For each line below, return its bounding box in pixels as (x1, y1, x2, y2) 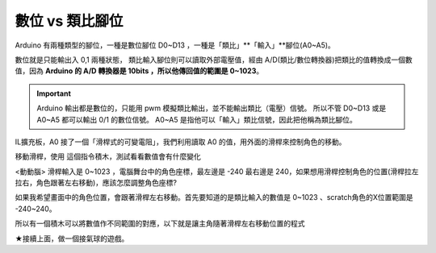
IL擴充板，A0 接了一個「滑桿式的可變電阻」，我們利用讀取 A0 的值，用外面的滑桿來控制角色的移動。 (15, 137, 346, 147)
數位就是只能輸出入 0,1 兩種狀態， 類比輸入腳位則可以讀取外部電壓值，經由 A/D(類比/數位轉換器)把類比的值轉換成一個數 (15, 55, 413, 64)
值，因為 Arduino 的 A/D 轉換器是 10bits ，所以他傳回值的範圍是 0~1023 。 (15, 66, 264, 76)
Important (36, 89, 72, 98)
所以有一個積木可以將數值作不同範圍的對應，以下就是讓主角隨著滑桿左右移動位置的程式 (15, 218, 305, 229)
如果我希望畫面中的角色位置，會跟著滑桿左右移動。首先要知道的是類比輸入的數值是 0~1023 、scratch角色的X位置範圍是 (15, 193, 413, 202)
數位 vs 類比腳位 (15, 12, 124, 30)
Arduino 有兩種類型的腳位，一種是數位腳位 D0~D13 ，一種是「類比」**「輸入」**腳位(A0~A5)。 (15, 40, 335, 50)
